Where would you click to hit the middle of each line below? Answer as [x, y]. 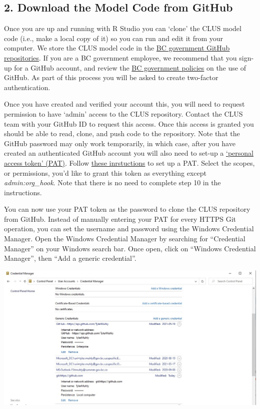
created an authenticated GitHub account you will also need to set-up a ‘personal [129, 153]
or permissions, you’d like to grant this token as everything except [105, 172]
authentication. [27, 87]
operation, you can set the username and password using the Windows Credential [129, 229]
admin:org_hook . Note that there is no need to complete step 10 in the [112, 182]
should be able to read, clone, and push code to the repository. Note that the [122, 133]
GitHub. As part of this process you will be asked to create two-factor [111, 77]
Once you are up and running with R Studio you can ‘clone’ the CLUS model [123, 28]
